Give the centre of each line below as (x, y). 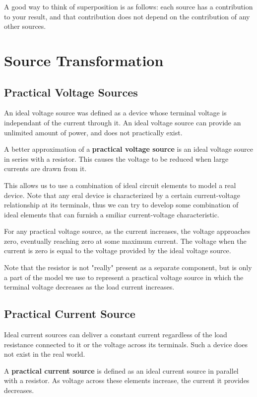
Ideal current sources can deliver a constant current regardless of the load (116, 335)
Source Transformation (84, 60)
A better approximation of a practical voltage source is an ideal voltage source (128, 149)
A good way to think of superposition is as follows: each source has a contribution (128, 6)
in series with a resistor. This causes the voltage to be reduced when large (116, 158)
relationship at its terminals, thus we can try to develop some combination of (121, 205)
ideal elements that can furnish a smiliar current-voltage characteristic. (112, 214)
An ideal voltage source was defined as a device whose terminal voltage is (115, 113)
